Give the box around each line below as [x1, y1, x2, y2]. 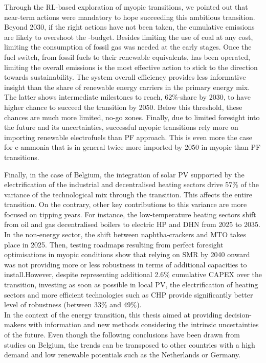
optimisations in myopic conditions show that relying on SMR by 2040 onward [4, 249, 250, 260]
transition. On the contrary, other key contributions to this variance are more [4, 199, 247, 210]
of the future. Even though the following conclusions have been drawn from [4, 329, 240, 339]
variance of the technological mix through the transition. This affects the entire [4, 189, 252, 199]
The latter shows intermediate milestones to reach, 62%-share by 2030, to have [4, 92, 251, 102]
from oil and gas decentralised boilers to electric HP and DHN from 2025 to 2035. [4, 219, 260, 230]
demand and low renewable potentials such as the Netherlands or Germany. [4, 349, 241, 360]
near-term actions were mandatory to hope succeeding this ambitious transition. [4, 11, 255, 22]
